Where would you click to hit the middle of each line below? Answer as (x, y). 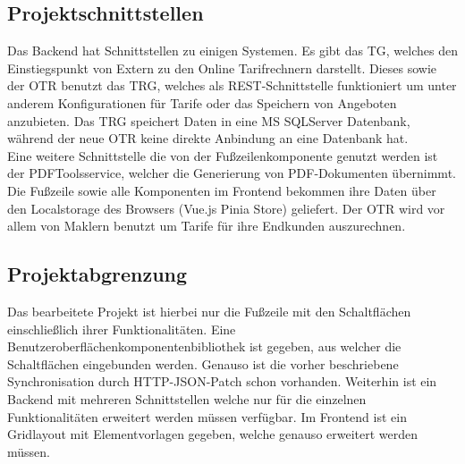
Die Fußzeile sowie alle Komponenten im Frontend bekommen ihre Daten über (222, 190)
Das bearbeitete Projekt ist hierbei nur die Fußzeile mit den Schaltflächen (209, 311)
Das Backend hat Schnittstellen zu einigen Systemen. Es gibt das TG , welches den (232, 51)
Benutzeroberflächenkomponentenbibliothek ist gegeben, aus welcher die (204, 346)
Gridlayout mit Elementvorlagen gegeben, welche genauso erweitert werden (213, 434)
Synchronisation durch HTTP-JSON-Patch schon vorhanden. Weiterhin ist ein (222, 381)
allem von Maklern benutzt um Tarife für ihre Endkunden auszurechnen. (207, 226)
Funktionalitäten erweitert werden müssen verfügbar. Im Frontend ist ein (207, 416)
